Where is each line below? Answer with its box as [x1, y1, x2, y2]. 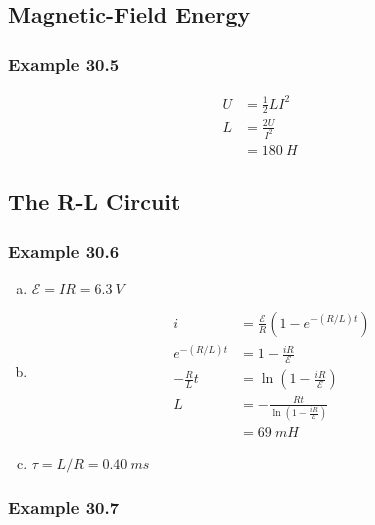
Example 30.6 [8, 238, 120, 263]
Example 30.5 [8, 51, 120, 76]
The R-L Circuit [8, 186, 181, 217]
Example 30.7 [8, 495, 120, 520]
